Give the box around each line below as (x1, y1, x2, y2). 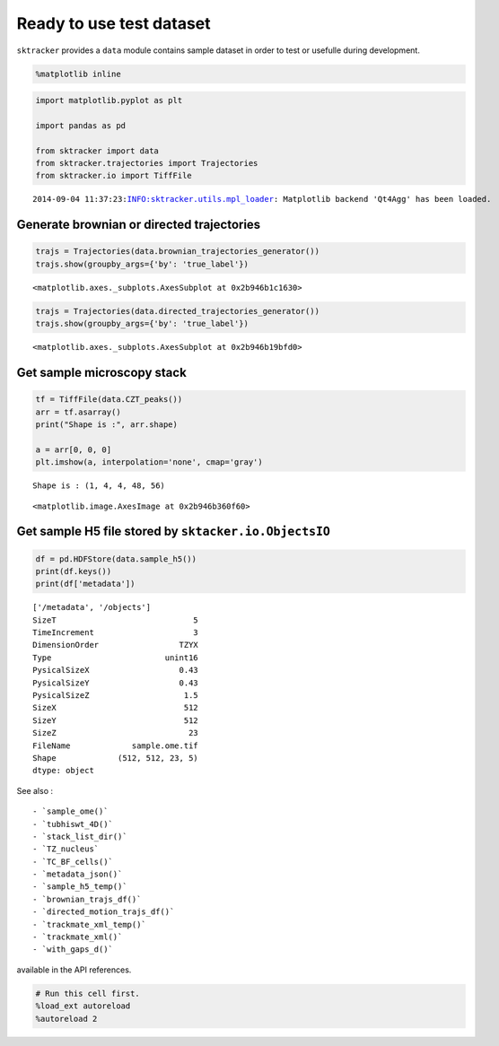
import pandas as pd (35, 120, 126, 130)
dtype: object (32, 765, 94, 776)
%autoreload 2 (35, 1014, 98, 1024)
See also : (16, 785, 54, 796)
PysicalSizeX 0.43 (32, 665, 199, 676)
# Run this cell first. (35, 988, 141, 998)
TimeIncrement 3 (32, 628, 199, 638)
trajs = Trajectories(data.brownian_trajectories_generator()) (35, 247, 320, 257)
